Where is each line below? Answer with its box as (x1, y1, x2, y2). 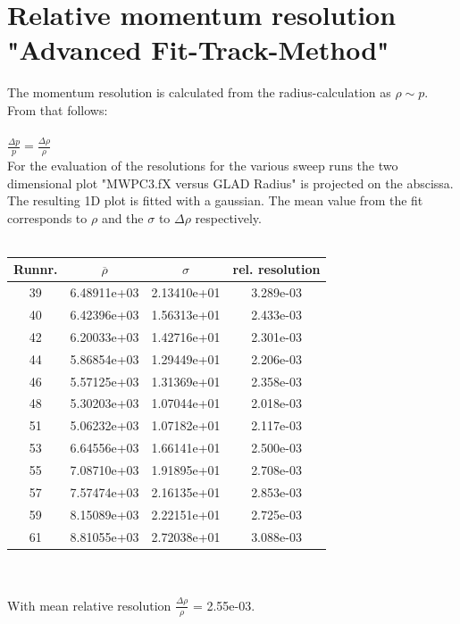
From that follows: (7, 100, 108, 119)
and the (101, 208, 144, 227)
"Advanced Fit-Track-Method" (7, 31, 389, 68)
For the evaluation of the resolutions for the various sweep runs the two (7, 155, 398, 174)
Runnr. (13, 260, 58, 279)
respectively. (195, 208, 262, 227)
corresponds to (7, 208, 88, 227)
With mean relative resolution (7, 595, 171, 614)
